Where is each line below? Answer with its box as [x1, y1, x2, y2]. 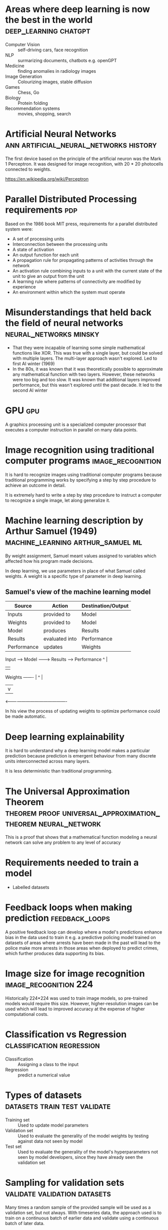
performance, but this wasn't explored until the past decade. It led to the [12, 382, 162, 388]
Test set [5, 1143, 22, 1149]
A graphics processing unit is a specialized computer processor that [5, 421, 146, 427]
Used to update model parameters [18, 1122, 89, 1128]
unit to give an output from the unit [12, 273, 84, 279]
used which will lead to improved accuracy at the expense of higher [5, 1006, 145, 1012]
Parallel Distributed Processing [5, 194, 137, 205]
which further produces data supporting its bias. [5, 951, 105, 957]
